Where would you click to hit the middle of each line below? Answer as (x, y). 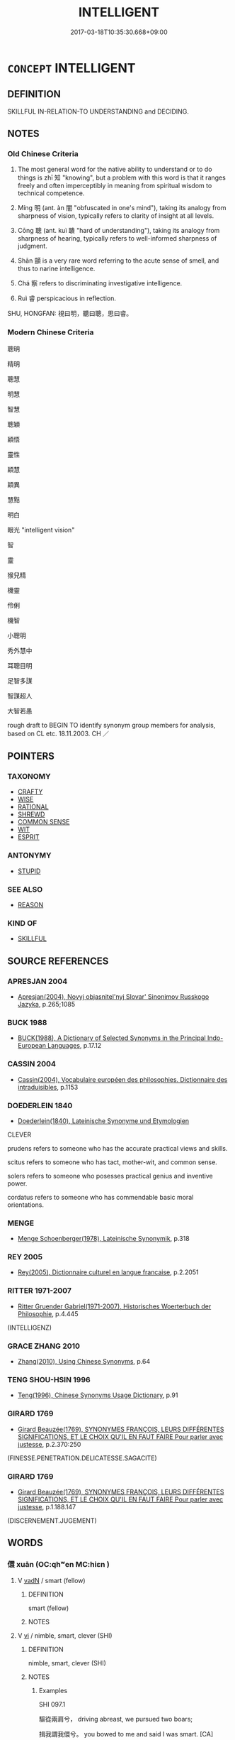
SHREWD (31, 814)
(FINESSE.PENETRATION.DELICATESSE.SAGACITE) (82, 1458)
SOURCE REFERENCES (58, 961)
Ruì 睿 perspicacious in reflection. (67, 298)
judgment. (32, 246)
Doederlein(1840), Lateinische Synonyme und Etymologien (103, 1121)
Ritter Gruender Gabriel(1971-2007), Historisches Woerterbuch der (114, 1306)
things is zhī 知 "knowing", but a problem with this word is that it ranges (122, 177)
